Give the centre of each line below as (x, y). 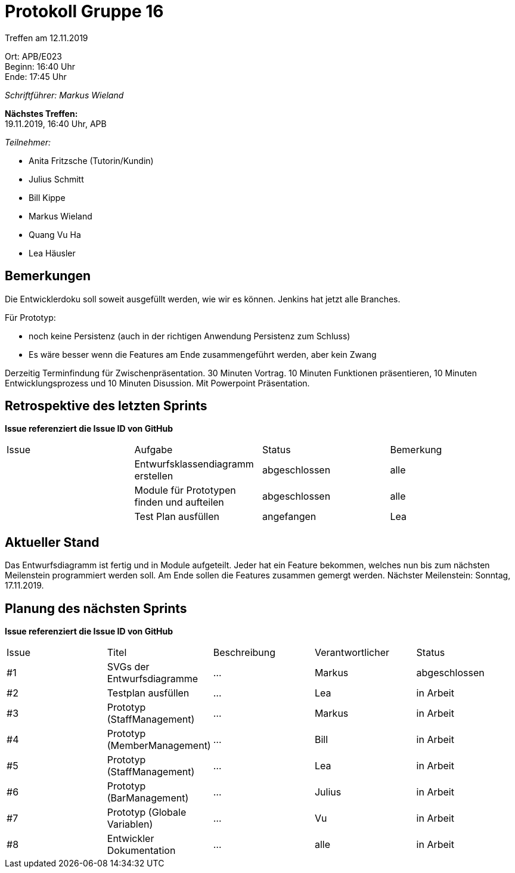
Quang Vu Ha (55, 234)
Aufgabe (153, 450)
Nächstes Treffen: (41, 113)
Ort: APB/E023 (33, 56)
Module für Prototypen (185, 490)
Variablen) (130, 824)
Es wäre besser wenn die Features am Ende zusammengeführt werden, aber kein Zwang (203, 354)
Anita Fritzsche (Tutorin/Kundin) (91, 160)
